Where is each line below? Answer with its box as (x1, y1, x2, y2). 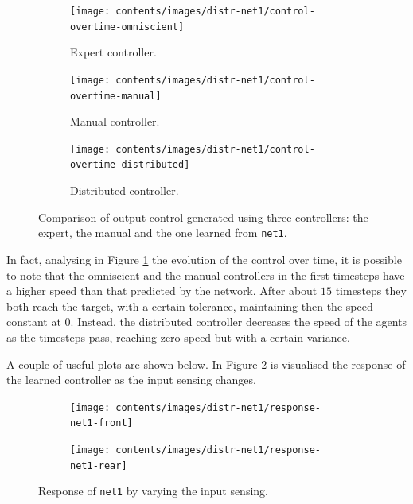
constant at (6, 313, 61, 330)
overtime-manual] (70, 90, 162, 102)
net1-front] (70, 417, 133, 429)
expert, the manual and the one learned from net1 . (38, 224, 287, 241)
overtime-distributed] (70, 159, 190, 171)
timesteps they (335, 282, 407, 299)
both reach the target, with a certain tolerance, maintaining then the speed (6, 297, 373, 314)
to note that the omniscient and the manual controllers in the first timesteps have (6, 266, 405, 283)
